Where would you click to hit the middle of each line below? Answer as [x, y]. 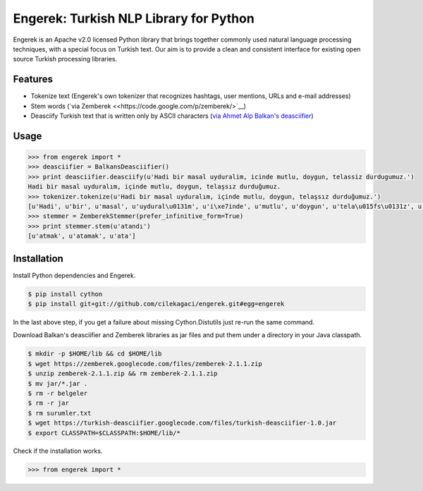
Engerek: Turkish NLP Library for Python [134, 18]
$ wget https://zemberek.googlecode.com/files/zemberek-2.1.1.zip [145, 364]
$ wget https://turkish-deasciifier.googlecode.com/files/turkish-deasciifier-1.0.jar [182, 423]
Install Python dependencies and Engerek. [74, 275]
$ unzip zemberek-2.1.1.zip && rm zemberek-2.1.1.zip [123, 374]
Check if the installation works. [58, 451]
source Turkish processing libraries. [65, 59]
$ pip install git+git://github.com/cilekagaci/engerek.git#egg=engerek [156, 304]
